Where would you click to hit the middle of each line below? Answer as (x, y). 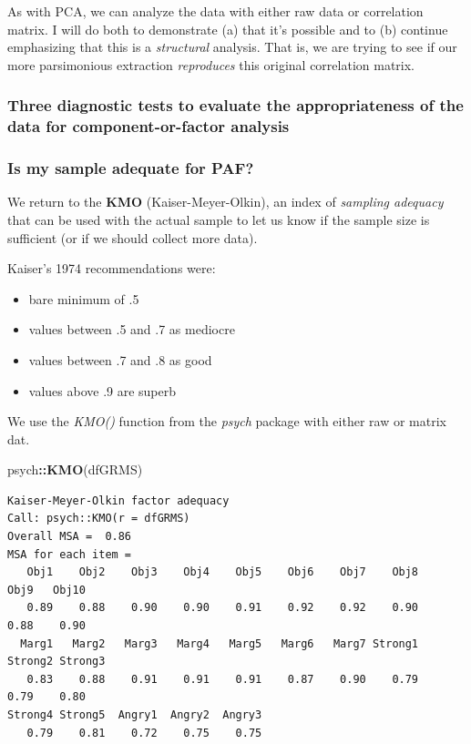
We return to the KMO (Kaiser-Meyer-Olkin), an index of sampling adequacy (225, 202)
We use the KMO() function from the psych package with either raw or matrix (227, 421)
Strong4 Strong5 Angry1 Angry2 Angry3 (135, 715)
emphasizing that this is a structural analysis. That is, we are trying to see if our (232, 47)
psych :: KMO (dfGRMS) (75, 469)
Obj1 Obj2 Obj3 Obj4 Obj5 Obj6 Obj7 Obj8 (223, 572)
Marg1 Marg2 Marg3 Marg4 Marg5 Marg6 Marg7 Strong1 (220, 643)
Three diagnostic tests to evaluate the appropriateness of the (235, 105)
